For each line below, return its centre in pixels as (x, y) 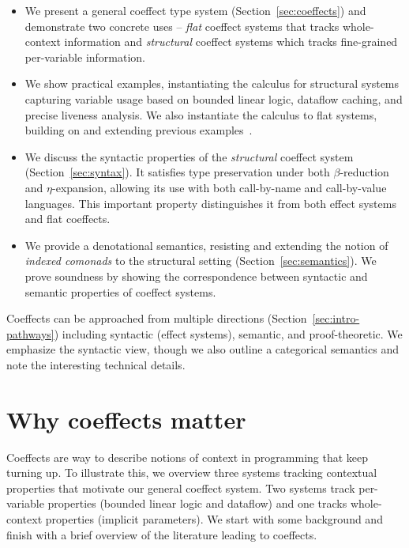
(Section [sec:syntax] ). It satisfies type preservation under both (177, 172)
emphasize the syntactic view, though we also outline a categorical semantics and (203, 349)
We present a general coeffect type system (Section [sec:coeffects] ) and (195, 10)
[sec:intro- (336, 318)
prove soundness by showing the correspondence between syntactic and (196, 276)
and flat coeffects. (68, 219)
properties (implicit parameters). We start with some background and (214, 518)
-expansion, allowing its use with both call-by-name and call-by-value (220, 187)
